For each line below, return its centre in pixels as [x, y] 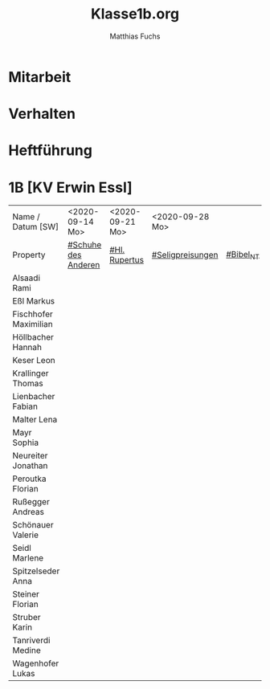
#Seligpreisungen [185, 255]
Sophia [25, 442]
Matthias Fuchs [135, 36]
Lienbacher [34, 397]
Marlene [28, 558]
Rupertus [127, 260]
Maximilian [33, 324]
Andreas [28, 512]
